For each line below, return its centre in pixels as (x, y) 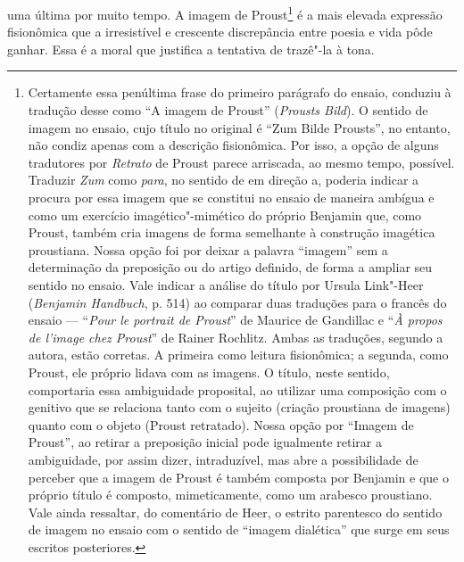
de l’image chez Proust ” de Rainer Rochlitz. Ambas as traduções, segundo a (236, 337)
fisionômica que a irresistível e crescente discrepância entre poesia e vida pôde (220, 32)
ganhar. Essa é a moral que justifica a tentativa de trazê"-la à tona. (191, 49)
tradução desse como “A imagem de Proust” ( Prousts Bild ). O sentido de (228, 110)
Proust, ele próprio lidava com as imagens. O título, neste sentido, (209, 372)
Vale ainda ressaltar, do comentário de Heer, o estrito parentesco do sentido (235, 512)
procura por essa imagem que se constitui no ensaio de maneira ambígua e (231, 197)
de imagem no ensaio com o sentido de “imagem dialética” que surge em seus (239, 529)
